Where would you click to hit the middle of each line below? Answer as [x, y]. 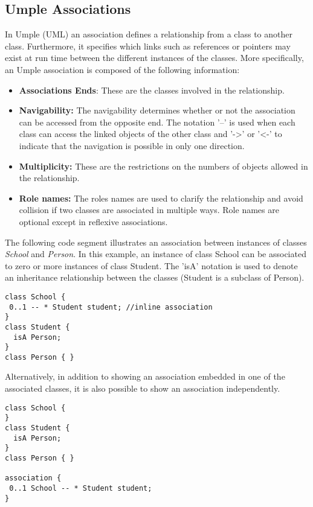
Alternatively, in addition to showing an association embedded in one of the [145, 376]
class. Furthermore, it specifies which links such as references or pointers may [148, 46]
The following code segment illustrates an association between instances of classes [156, 242]
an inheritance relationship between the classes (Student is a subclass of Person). [155, 277]
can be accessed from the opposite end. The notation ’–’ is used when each [157, 122]
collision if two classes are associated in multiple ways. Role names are [149, 210]
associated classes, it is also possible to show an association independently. [143, 388]
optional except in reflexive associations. [93, 221]
